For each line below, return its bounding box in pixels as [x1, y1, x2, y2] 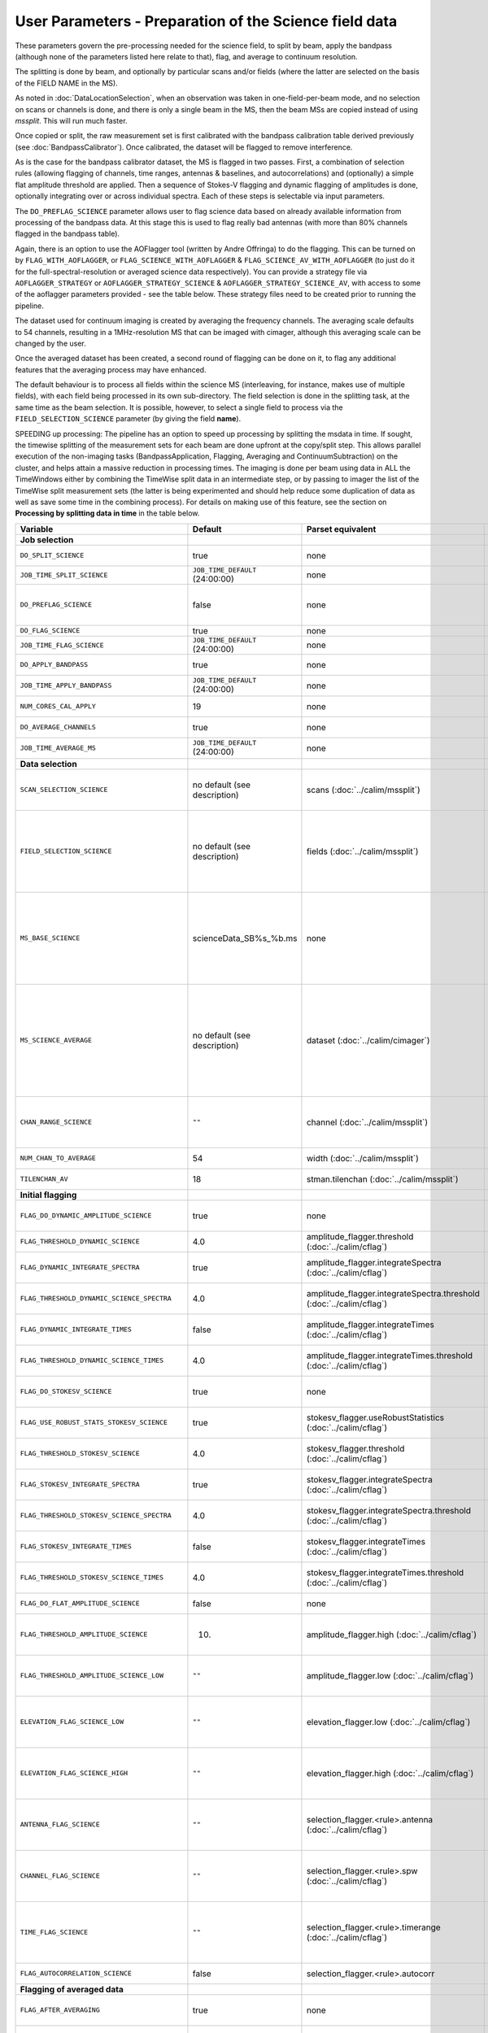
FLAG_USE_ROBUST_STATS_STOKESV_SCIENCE [20, 1418, 168, 1427]
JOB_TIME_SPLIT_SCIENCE [20, 570, 108, 579]
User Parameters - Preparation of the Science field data [15, 12, 398, 30]
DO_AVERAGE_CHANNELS [20, 723, 97, 732]
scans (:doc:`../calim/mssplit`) [306, 784, 420, 795]
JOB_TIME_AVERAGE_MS [20, 744, 97, 752]
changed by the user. [15, 338, 86, 348]
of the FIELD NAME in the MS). [15, 78, 118, 88]
